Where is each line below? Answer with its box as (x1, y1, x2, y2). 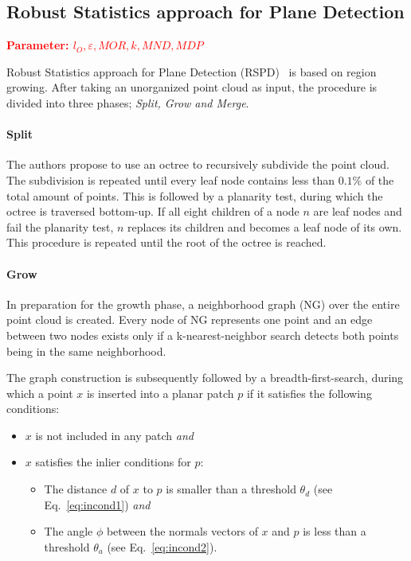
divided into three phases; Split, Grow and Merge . (6, 94, 249, 111)
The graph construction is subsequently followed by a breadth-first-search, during (6, 369, 404, 386)
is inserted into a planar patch (86, 384, 234, 401)
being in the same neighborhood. (6, 342, 166, 359)
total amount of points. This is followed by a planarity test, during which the (6, 187, 383, 204)
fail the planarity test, (6, 218, 114, 235)
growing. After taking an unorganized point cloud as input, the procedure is (6, 79, 378, 95)
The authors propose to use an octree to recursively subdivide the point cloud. (6, 156, 389, 173)
